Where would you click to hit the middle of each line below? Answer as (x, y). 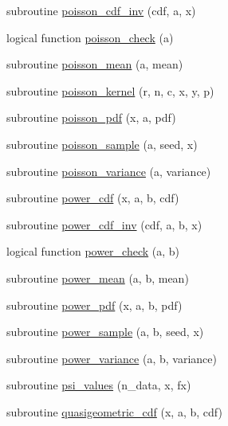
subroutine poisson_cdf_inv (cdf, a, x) (101, 10)
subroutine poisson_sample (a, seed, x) (102, 144)
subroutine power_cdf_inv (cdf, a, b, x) (104, 224)
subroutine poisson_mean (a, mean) (95, 64)
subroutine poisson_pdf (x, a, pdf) (91, 117)
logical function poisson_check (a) (90, 37)
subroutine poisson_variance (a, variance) (109, 171)
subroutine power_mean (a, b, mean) (98, 277)
